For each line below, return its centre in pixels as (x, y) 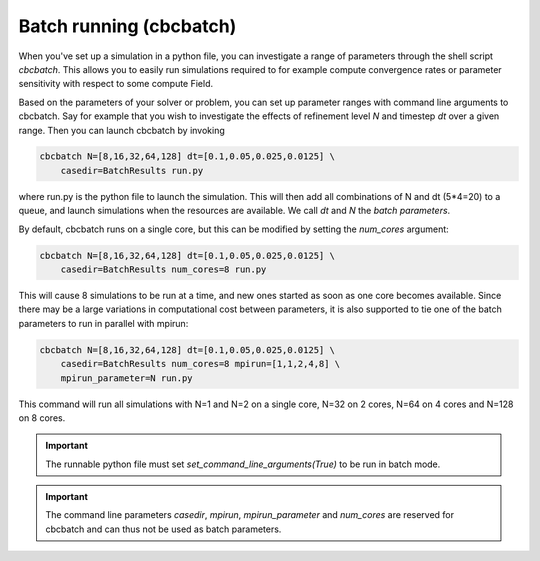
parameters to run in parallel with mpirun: (103, 323)
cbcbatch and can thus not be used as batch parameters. (163, 529)
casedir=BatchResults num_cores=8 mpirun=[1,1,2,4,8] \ (200, 364)
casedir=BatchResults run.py (132, 170)
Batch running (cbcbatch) (127, 26)
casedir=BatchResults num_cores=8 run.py (163, 269)
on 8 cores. (42, 417)
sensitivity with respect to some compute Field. (116, 84)
